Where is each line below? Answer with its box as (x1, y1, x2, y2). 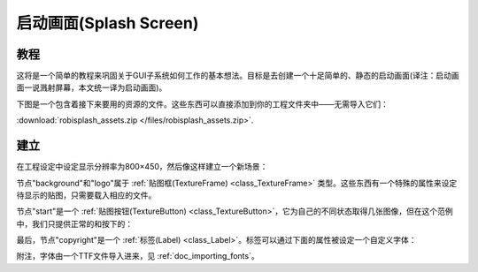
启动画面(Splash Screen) (16, 13, 199, 33)
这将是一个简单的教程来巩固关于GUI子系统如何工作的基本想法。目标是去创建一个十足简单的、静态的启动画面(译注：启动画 (16, 71, 459, 81)
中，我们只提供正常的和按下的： (16, 218, 133, 229)
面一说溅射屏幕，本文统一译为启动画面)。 (16, 82, 167, 93)
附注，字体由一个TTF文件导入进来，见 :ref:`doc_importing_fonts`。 (16, 251, 260, 261)
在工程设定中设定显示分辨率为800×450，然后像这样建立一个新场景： (16, 162, 268, 172)
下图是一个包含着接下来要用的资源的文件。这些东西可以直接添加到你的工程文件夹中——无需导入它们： (16, 98, 389, 110)
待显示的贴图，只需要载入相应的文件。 (16, 190, 157, 200)
